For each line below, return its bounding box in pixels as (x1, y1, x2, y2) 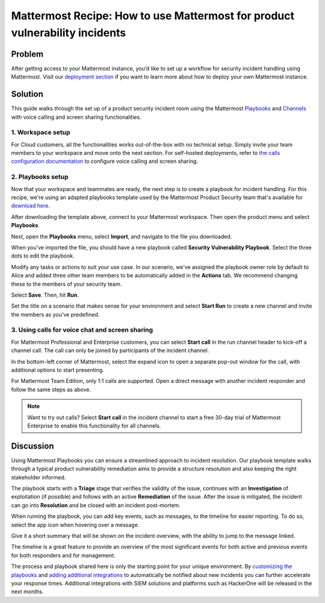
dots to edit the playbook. (11, 252, 75, 259)
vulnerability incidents (11, 26, 126, 39)
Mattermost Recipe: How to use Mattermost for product (11, 9, 295, 22)
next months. (11, 588, 44, 595)
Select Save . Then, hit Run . (11, 291, 79, 298)
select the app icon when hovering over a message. (11, 521, 140, 528)
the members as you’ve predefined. (11, 311, 100, 318)
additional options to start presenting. (11, 367, 105, 373)
